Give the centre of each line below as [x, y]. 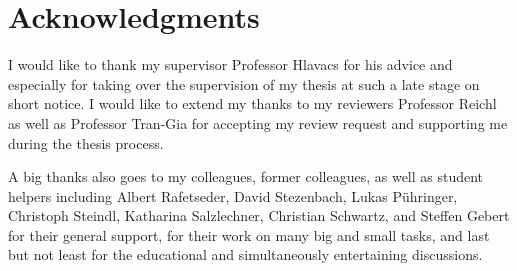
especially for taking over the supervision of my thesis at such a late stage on [244, 83]
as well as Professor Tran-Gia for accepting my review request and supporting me [258, 122]
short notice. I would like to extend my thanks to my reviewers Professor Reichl [252, 103]
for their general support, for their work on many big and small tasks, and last [249, 234]
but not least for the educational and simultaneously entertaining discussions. [245, 254]
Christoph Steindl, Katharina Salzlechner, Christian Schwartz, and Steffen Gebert [259, 215]
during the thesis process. [86, 142]
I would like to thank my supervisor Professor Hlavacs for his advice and [230, 64]
